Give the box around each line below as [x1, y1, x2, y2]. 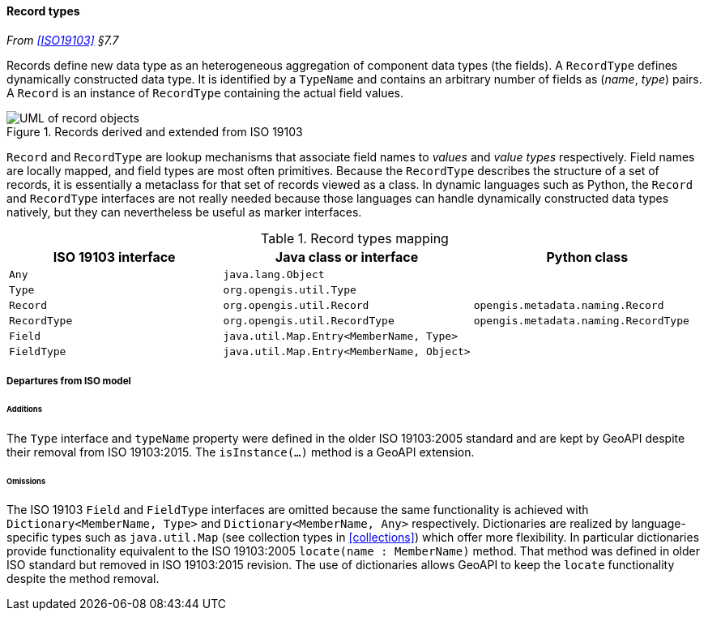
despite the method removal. [6, 572, 160, 586]
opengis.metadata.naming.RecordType [473, 314, 689, 327]
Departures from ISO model [6, 375, 131, 387]
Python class [546, 248, 629, 265]
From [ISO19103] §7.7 [6, 32, 119, 47]
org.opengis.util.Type [223, 283, 356, 296]
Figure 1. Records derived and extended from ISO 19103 [6, 124, 303, 139]
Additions [6, 404, 42, 413]
